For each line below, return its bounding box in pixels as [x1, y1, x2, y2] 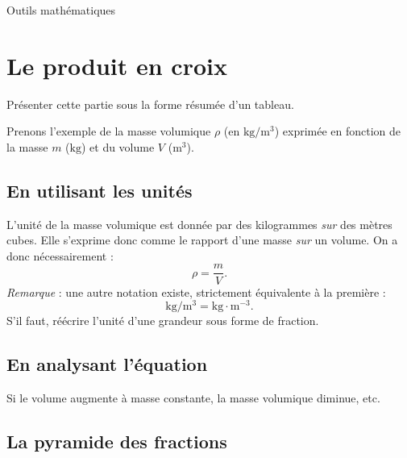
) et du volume [81, 138, 155, 155]
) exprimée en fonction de [274, 123, 401, 139]
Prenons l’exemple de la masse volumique [6, 123, 211, 139]
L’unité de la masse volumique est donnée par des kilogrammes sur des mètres [6, 215, 392, 232]
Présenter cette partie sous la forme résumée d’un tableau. [6, 95, 294, 112]
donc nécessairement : [6, 247, 114, 264]
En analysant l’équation [6, 352, 208, 377]
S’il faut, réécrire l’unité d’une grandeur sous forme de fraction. [6, 312, 319, 329]
